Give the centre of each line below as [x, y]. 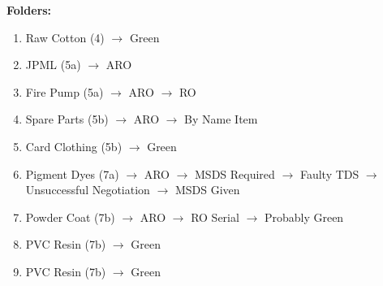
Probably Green [304, 217]
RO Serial [215, 217]
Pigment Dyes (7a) [72, 173]
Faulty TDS [329, 173]
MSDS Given [207, 190]
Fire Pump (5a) [65, 91]
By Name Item [221, 119]
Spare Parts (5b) [67, 119]
